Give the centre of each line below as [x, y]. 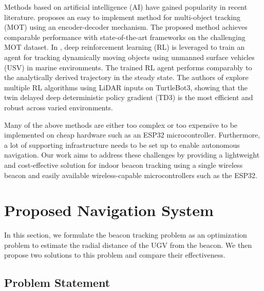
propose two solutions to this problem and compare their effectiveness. [115, 255]
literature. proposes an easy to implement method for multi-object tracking [122, 17]
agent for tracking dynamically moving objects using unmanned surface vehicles [129, 57]
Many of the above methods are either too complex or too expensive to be [121, 124]
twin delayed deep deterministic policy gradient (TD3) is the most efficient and [129, 97]
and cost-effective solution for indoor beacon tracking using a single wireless [124, 164]
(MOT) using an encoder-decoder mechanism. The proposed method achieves [126, 27]
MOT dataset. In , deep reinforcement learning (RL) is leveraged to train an [125, 47]
